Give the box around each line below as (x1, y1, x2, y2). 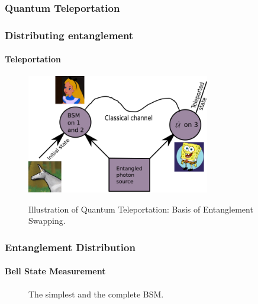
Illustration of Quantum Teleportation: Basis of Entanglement (28, 202, 253, 215)
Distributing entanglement (5, 27, 134, 42)
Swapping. (28, 214, 66, 227)
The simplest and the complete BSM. (28, 287, 164, 300)
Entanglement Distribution (5, 239, 136, 254)
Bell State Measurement (5, 265, 106, 277)
